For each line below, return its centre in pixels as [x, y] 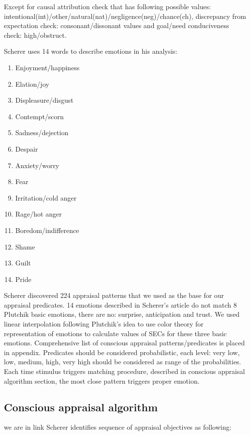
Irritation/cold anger [46, 197]
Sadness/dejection [42, 132]
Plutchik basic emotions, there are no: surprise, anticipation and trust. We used [122, 314]
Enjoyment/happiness [47, 67]
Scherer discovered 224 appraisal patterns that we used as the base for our [114, 295]
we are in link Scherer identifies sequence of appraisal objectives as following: [118, 427]
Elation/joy [32, 84]
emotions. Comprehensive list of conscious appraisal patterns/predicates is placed [125, 343]
